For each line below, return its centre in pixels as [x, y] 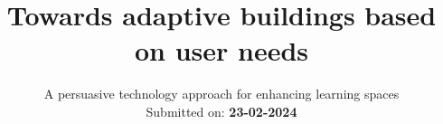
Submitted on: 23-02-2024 [221, 111]
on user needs [221, 50]
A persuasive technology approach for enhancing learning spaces [221, 94]
